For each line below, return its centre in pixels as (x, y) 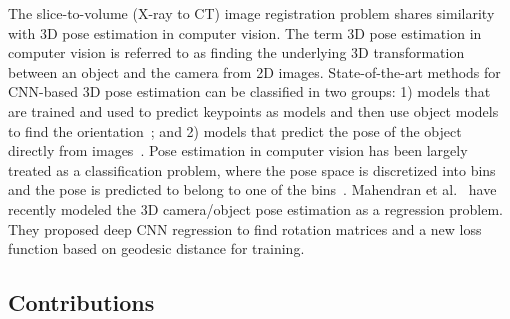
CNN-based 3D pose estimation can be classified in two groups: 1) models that (249, 91)
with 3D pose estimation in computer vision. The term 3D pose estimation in (245, 32)
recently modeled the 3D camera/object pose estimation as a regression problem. (255, 208)
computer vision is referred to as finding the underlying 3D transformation (236, 52)
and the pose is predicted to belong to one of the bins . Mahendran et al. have (252, 189)
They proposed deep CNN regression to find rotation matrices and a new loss (245, 228)
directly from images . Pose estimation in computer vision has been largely (238, 150)
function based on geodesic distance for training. (156, 248)
